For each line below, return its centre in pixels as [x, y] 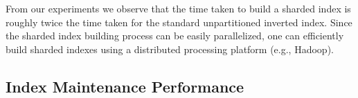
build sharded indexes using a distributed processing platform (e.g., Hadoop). [170, 49]
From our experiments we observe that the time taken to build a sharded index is [178, 8]
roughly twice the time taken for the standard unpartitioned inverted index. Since [179, 22]
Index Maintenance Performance [125, 86]
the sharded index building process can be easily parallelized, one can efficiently [175, 36]
